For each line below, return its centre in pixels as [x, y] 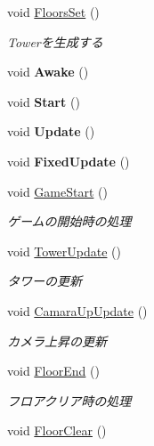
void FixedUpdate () [69, 161]
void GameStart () [57, 191]
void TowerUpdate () [65, 251]
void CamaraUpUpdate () [77, 310]
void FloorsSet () [53, 12]
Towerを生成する [55, 41]
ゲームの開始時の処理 [69, 221]
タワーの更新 [45, 281]
